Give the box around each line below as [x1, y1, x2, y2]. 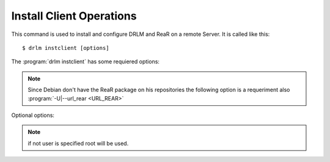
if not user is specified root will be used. [28, 139, 129, 147]
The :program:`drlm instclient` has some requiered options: [11, 58, 160, 65]
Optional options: [11, 111, 55, 119]
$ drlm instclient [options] [22, 44, 109, 51]
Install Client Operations [11, 9, 137, 23]
